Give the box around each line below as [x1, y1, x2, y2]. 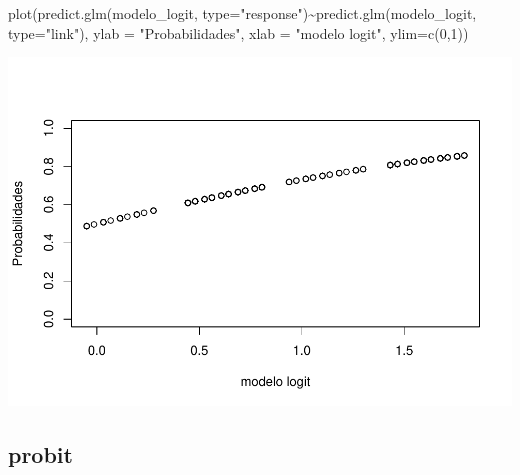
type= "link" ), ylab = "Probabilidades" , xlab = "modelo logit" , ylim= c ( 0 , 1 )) [8, 22, 469, 43]
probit [8, 439, 73, 470]
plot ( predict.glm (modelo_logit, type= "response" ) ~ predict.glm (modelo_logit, [8, 3, 477, 23]
